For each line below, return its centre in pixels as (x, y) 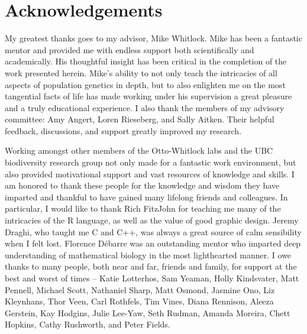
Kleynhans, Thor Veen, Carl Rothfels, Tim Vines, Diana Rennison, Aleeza (139, 301)
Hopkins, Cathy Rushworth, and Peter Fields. (88, 324)
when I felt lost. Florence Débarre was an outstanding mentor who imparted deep (153, 243)
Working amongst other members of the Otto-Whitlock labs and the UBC (139, 150)
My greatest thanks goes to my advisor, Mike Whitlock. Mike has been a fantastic (153, 38)
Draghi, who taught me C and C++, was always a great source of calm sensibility (153, 231)
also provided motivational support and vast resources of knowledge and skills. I (150, 174)
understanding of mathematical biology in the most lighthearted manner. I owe (148, 254)
